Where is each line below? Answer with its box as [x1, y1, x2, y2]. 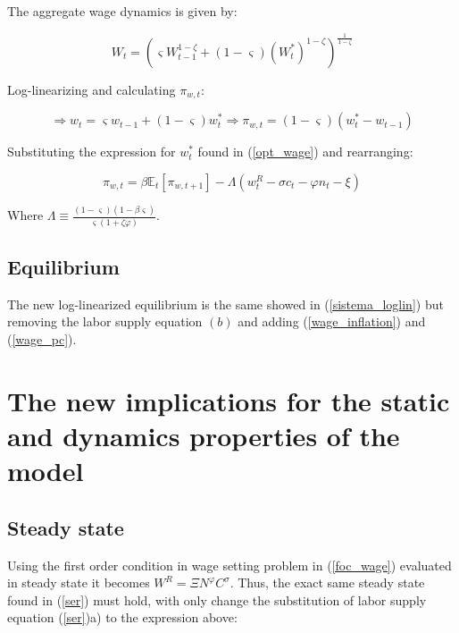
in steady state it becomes [7, 573, 150, 592]
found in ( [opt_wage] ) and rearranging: [197, 142, 413, 161]
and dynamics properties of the [7, 417, 400, 453]
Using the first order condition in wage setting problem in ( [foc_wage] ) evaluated [7, 555, 452, 574]
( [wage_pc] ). [7, 330, 77, 349]
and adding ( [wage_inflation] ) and [238, 312, 426, 331]
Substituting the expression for [7, 142, 176, 161]
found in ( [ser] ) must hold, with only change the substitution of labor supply [7, 590, 427, 609]
